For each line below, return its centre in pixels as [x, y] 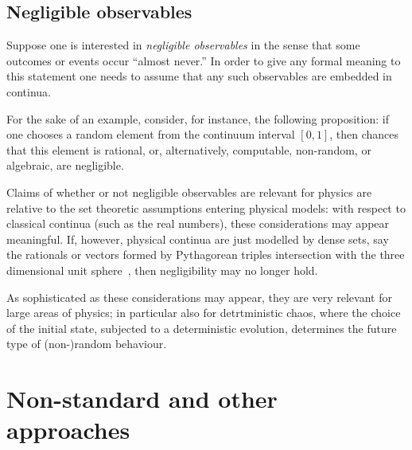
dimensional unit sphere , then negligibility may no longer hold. [162, 270]
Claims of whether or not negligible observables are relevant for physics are [189, 192]
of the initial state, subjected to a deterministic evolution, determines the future [202, 328]
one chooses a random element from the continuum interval [151, 134]
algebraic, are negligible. [65, 165]
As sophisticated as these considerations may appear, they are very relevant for [199, 297]
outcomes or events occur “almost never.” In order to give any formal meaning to [204, 60]
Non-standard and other [142, 399]
